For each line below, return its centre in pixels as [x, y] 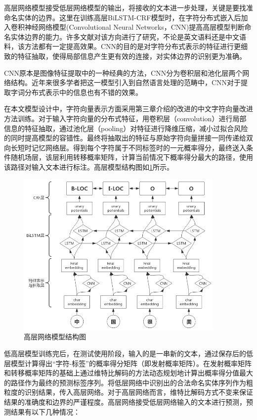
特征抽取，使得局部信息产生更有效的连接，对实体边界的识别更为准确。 [132, 56]
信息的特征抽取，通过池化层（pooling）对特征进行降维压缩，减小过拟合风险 [126, 128]
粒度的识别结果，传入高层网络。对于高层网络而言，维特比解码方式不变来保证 [128, 392]
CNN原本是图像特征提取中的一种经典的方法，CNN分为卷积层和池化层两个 [123, 72]
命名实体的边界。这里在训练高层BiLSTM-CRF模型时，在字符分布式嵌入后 [123, 17]
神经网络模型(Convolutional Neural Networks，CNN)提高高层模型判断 [134, 27]
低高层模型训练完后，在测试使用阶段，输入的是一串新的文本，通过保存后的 [125, 353]
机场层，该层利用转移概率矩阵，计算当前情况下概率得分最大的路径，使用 [135, 157]
